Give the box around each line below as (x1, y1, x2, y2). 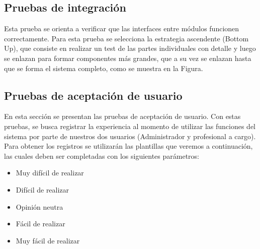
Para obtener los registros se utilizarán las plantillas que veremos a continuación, (4, 141, 253, 151)
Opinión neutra (16, 201, 63, 212)
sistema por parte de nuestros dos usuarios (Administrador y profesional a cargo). (4, 131, 256, 141)
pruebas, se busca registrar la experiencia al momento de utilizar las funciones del (4, 120, 256, 131)
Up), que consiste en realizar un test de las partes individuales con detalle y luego (4, 43, 256, 53)
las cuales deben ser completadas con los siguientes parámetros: (4, 150, 200, 161)
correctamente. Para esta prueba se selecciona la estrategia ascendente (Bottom (4, 33, 249, 43)
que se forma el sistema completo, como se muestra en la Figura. (4, 63, 203, 73)
